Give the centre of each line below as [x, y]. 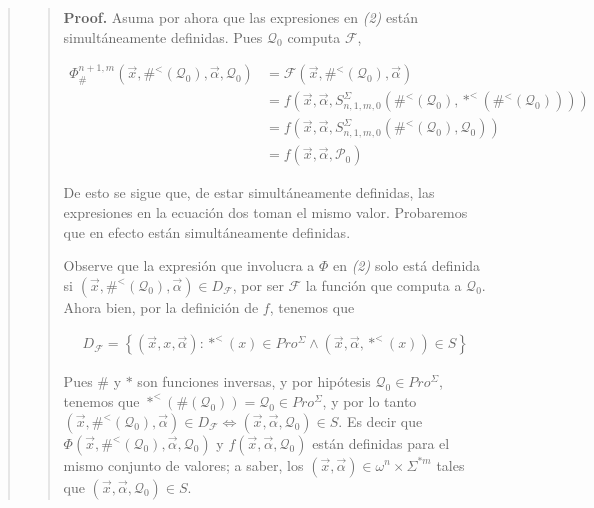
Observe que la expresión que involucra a [189, 265]
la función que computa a [383, 284]
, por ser [258, 284]
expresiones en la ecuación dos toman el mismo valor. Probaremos [265, 211]
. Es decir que [380, 420]
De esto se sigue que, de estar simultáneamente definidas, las [249, 192]
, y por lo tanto [369, 400]
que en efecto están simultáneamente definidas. [207, 231]
